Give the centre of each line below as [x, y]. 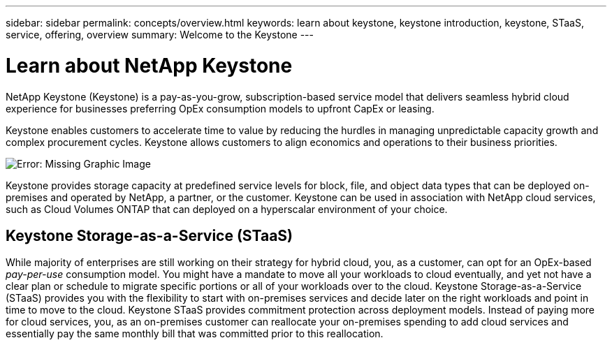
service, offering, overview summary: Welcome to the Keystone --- [160, 35]
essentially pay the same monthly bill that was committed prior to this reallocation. [195, 334]
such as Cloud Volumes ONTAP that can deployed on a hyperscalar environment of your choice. [227, 209]
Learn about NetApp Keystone [149, 65]
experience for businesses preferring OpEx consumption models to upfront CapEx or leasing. [220, 108]
